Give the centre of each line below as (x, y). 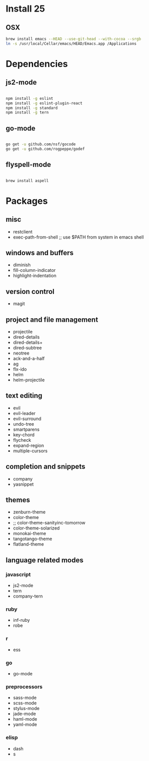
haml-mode (25, 719)
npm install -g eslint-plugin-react (44, 103)
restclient (23, 231)
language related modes (45, 560)
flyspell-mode (28, 165)
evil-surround (27, 419)
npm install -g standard (32, 108)
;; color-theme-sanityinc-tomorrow (49, 523)
